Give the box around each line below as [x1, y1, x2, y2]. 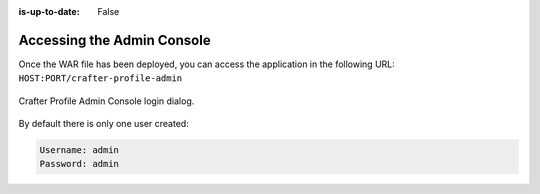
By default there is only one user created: [18, 118, 189, 130]
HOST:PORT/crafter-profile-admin [18, 73, 183, 84]
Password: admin [39, 158, 120, 170]
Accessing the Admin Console [18, 31, 211, 49]
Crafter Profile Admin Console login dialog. [18, 95, 195, 107]
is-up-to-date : [18, 6, 80, 17]
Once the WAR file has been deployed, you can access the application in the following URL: [18, 58, 395, 70]
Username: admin [39, 145, 120, 156]
